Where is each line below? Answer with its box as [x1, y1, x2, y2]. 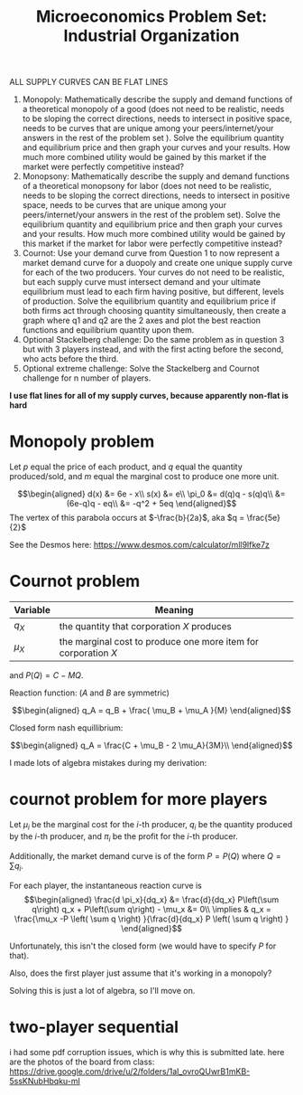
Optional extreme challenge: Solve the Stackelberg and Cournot [22, 363, 260, 374]
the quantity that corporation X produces [59, 619, 233, 632]
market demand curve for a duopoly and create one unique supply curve [22, 258, 293, 269]
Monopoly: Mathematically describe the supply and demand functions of [22, 94, 293, 105]
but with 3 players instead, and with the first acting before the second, [22, 344, 284, 354]
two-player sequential [9, 1016, 179, 1037]
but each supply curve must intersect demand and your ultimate [22, 277, 262, 288]
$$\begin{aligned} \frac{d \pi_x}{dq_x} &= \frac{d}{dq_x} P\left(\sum [23, 893, 280, 905]
